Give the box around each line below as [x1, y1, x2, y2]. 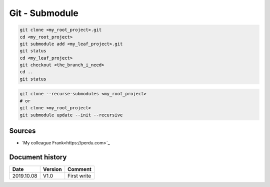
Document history [9, 153, 67, 161]
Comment [67, 166, 92, 173]
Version [42, 166, 62, 173]
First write [67, 172, 91, 179]
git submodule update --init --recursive [19, 112, 123, 118]
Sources [9, 127, 36, 135]
